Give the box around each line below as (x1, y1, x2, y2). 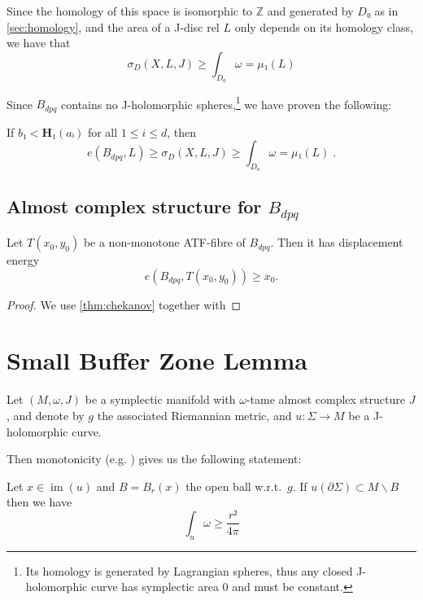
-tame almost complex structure (246, 391, 405, 408)
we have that (7, 34, 71, 51)
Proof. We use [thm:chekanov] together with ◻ (7, 296, 242, 313)
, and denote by (7, 406, 85, 423)
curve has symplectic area (90, 578, 219, 595)
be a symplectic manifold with (85, 391, 236, 408)
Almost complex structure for (7, 194, 262, 219)
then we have (7, 493, 72, 510)
